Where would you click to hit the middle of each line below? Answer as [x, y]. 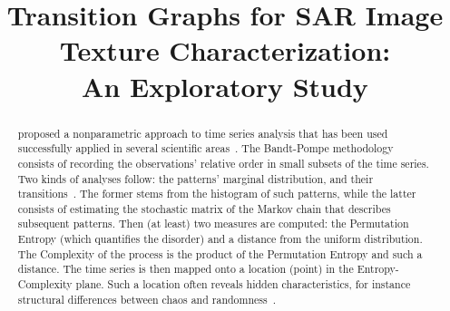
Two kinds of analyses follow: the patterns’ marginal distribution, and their [196, 178]
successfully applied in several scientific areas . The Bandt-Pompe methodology [205, 148]
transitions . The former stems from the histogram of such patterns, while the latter [217, 194]
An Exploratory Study [225, 86]
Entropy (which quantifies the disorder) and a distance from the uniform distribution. [220, 239]
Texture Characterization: [225, 50]
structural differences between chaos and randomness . [147, 299]
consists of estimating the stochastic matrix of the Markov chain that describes [204, 208]
